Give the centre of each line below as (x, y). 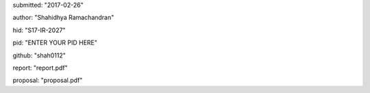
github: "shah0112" (39, 55)
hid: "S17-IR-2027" (39, 30)
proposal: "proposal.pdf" (48, 80)
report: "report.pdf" (40, 68)
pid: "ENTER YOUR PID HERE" (55, 43)
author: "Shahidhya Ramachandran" (63, 18)
